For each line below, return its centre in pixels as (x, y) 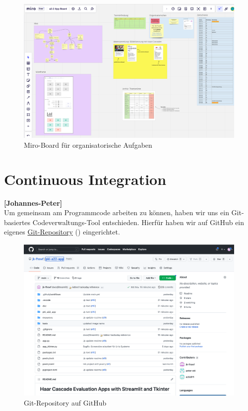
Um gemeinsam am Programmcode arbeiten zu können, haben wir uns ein (117, 212)
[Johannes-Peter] (33, 203)
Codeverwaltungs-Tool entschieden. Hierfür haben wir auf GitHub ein (138, 222)
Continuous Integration (85, 179)
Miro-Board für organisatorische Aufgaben (88, 145)
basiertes (17, 222)
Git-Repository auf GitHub (65, 402)
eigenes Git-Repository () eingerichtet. (62, 232)
